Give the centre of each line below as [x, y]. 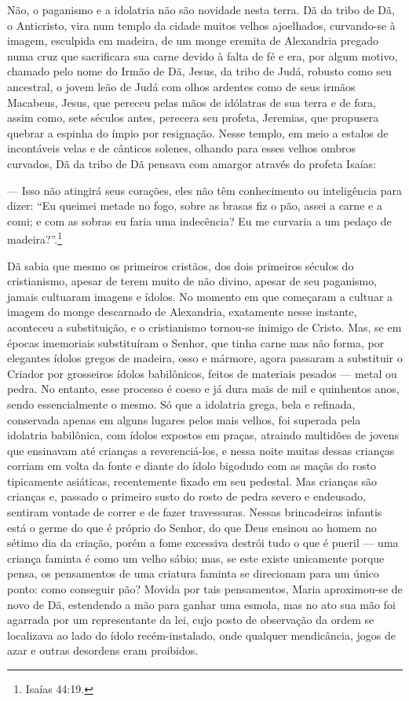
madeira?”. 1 [35, 238]
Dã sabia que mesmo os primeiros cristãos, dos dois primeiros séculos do [181, 265]
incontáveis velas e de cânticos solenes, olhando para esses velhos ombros [182, 148]
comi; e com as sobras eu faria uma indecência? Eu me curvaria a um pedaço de [199, 220]
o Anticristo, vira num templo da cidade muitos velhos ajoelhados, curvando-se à [201, 25]
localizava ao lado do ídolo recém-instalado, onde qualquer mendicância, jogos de [201, 635]
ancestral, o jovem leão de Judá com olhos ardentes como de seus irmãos [181, 86]
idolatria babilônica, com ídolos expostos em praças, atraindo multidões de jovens [203, 435]
